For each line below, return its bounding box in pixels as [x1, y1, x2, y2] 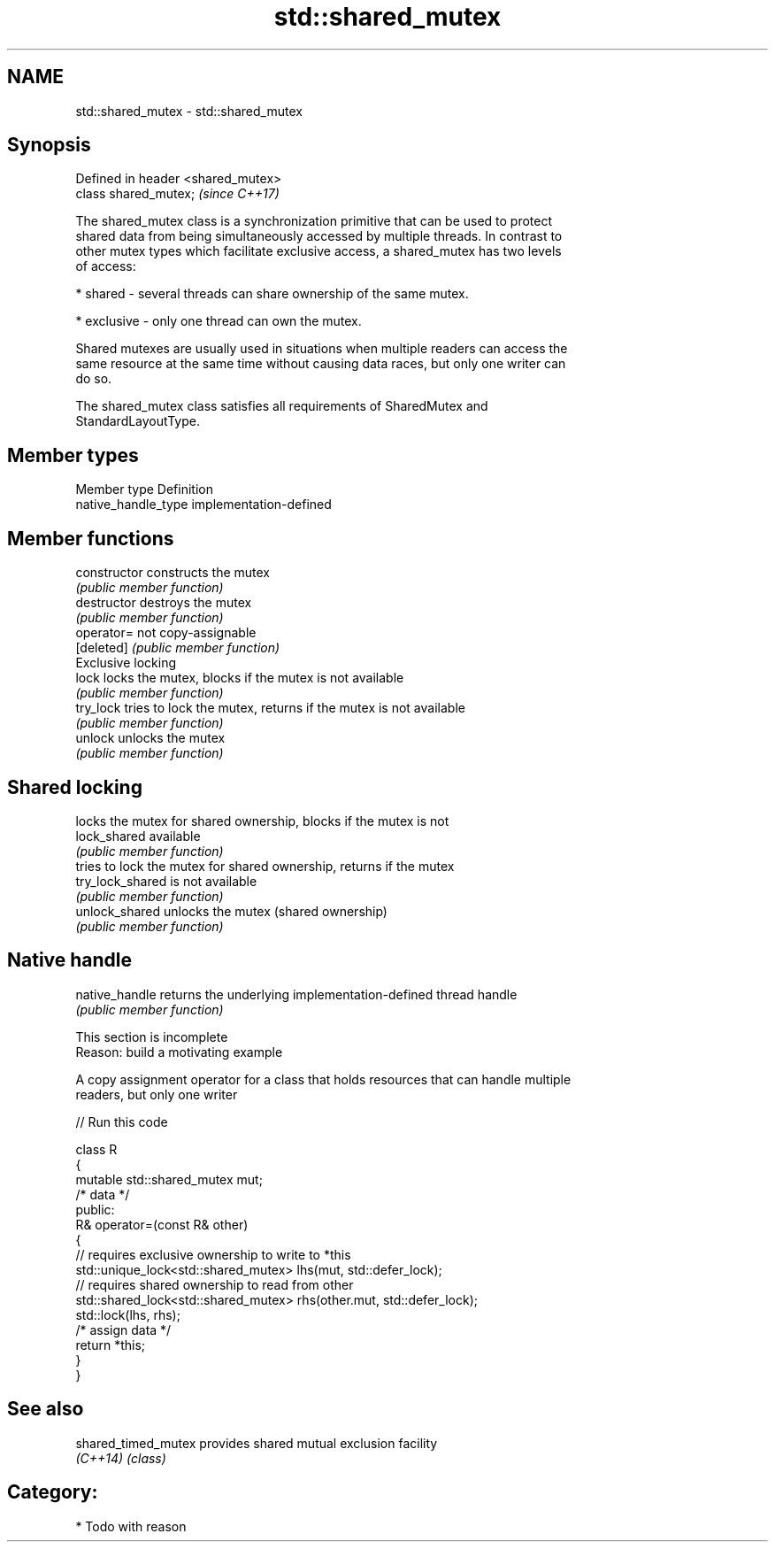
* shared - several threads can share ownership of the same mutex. [75, 286, 469, 302]
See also [7, 1398, 84, 1421]
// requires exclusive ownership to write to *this [75, 1246, 351, 1262]
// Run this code [75, 1114, 168, 1129]
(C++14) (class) [75, 1450, 166, 1466]
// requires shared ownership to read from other [75, 1276, 354, 1292]
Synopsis [7, 134, 91, 157]
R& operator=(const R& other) [75, 1216, 249, 1232]
